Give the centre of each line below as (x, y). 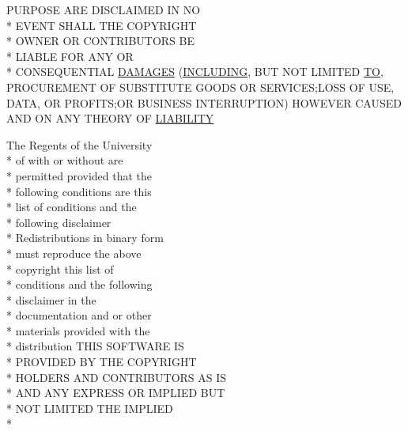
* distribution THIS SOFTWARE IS (95, 346)
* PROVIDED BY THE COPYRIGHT (102, 362)
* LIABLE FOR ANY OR (70, 56)
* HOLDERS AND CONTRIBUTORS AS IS (117, 377)
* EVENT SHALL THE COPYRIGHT (102, 25)
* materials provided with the (78, 330)
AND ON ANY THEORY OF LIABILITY (110, 118)
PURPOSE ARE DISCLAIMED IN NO (104, 9)
